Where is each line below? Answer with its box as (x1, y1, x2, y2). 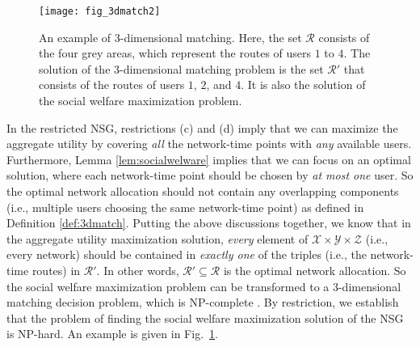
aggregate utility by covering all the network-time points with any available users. (6, 135, 412, 152)
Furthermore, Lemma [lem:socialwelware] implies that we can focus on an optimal (6, 150, 411, 167)
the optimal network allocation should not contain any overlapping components (6, 183, 399, 199)
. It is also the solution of (241, 76, 366, 93)
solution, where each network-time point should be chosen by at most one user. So (6, 167, 414, 184)
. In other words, (96, 261, 179, 278)
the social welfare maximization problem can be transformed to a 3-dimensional (6, 277, 401, 294)
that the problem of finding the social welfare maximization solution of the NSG (6, 309, 404, 326)
